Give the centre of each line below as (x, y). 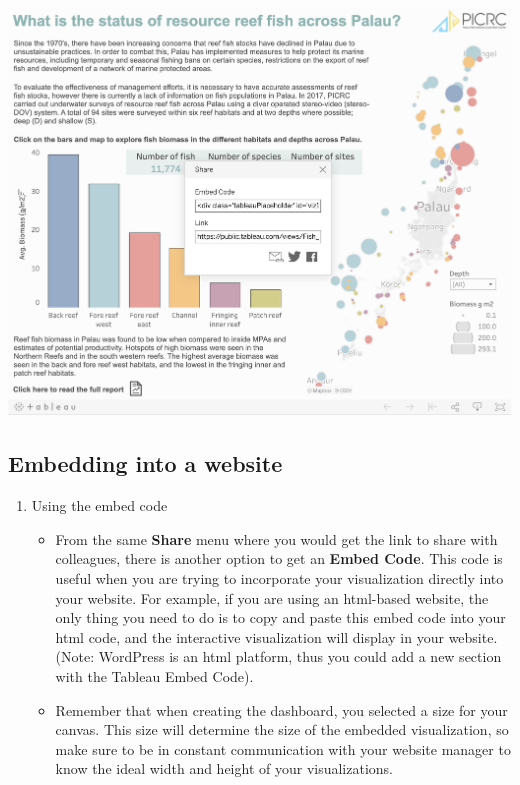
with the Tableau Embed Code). (154, 675)
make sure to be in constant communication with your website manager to (283, 748)
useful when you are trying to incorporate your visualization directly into (279, 578)
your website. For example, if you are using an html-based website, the (272, 597)
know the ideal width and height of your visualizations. (224, 768)
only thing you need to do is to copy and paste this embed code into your (280, 617)
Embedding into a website (145, 463)
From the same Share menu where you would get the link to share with (276, 538)
